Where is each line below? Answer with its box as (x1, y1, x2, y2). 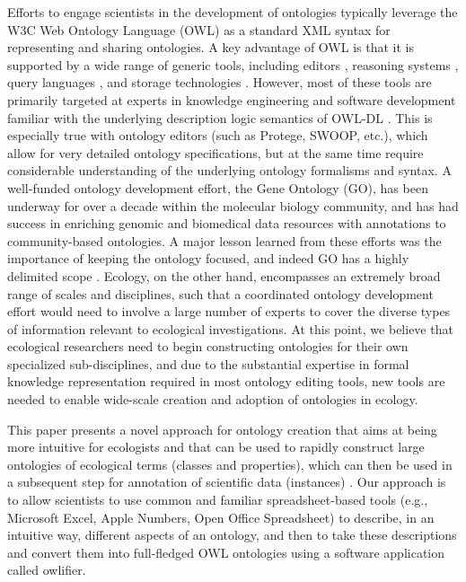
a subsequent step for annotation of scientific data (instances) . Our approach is (7, 472, 446, 491)
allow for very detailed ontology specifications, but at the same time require (7, 143, 424, 162)
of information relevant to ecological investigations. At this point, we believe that (7, 319, 453, 338)
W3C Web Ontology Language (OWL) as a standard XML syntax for (7, 20, 391, 39)
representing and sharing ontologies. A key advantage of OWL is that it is (7, 38, 414, 57)
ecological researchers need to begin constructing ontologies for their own (7, 337, 409, 356)
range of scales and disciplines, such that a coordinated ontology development (7, 284, 434, 303)
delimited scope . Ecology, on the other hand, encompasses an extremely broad (7, 266, 441, 285)
